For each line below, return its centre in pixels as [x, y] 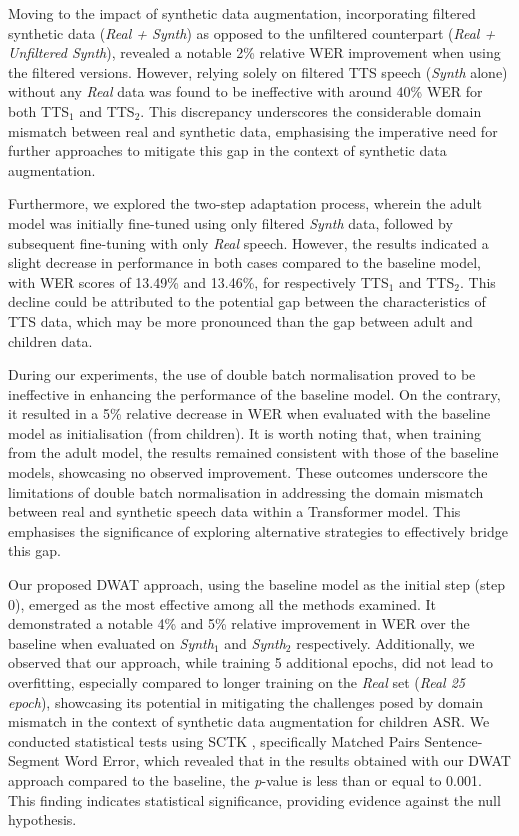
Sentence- [453, 740]
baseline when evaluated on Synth [111, 642]
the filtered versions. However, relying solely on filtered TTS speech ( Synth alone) [258, 71]
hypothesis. [42, 819]
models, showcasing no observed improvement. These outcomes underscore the [248, 472]
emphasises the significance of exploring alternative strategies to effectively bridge [258, 530]
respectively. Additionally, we [385, 642]
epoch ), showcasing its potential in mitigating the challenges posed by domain [246, 701]
